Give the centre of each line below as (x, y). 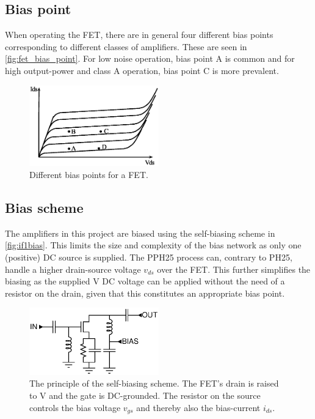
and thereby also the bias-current (198, 407)
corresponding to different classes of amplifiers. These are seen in (126, 46)
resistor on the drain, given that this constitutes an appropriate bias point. (145, 293)
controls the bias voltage (75, 407)
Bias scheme (44, 207)
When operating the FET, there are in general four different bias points (139, 35)
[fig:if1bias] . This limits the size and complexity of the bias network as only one (153, 245)
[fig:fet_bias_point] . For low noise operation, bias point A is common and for (150, 58)
